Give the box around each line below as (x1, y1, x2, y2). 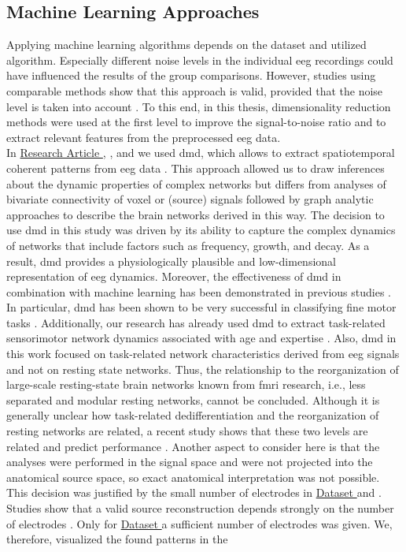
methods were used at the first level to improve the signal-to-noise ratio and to (6, 114, 386, 130)
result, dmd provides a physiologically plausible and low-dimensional (6, 252, 336, 269)
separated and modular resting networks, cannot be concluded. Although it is (6, 391, 380, 408)
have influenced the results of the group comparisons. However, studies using (6, 67, 376, 84)
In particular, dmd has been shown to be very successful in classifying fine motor (6, 299, 397, 315)
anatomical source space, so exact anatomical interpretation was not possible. (6, 468, 380, 485)
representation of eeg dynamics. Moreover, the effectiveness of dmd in (6, 268, 341, 285)
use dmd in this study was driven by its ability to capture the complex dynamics (6, 222, 396, 238)
